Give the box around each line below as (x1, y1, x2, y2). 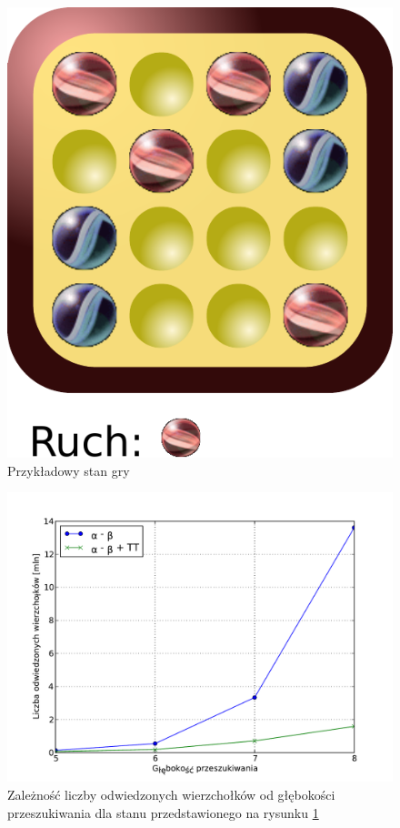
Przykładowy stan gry (7, 460, 130, 480)
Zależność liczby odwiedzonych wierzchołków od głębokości (7, 785, 335, 803)
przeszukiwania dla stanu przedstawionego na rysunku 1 (7, 803, 319, 822)
